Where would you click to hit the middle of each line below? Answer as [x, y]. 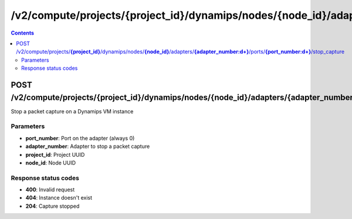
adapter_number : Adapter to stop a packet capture [88, 146]
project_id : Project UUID [55, 154]
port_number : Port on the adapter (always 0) [80, 138]
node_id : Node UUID [51, 163]
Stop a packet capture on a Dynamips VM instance [72, 111]
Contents [23, 33]
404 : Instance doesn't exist [59, 198]
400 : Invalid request [50, 190]
